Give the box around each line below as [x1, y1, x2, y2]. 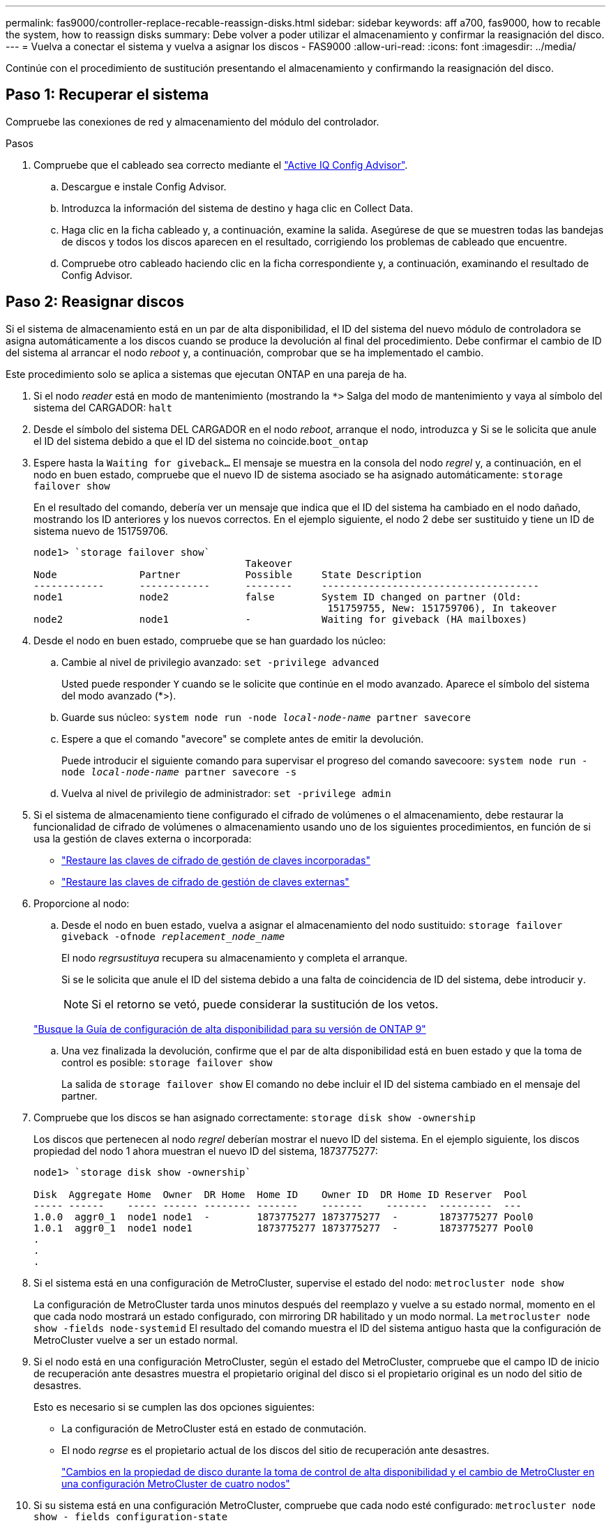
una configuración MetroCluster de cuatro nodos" [61, 1477, 290, 1490]
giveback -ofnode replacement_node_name [61, 930, 285, 942]
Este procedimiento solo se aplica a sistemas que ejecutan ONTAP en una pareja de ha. [6, 368, 407, 380]
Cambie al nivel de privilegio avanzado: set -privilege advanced [61, 656, 379, 668]
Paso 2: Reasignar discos [6, 293, 184, 311]
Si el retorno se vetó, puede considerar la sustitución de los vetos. [91, 997, 439, 1011]
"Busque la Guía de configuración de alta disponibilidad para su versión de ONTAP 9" [33, 1022, 426, 1035]
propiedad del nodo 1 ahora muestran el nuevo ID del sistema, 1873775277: [33, 1144, 378, 1157]
